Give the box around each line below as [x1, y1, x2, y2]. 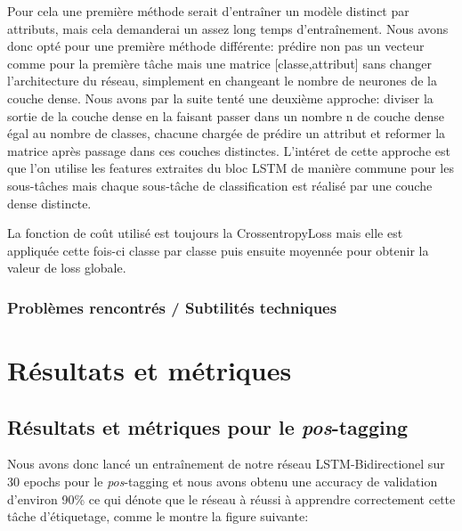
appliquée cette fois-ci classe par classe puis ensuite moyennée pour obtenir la [7, 241, 429, 259]
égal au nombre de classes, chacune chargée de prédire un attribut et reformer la [7, 124, 446, 143]
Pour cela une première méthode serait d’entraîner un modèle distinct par [7, 2, 409, 20]
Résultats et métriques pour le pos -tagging [7, 413, 409, 440]
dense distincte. [7, 193, 92, 212]
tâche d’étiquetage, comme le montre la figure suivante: [7, 507, 309, 526]
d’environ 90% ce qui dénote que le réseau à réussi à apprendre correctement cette [7, 489, 456, 508]
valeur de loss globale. [7, 258, 126, 277]
